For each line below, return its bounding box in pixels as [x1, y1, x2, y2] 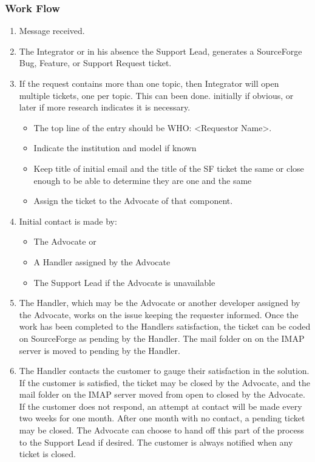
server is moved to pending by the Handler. [19, 344, 180, 356]
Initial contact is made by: [19, 214, 117, 227]
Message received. [19, 24, 85, 37]
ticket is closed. [19, 447, 76, 460]
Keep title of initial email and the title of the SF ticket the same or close [33, 161, 304, 174]
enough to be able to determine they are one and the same [33, 174, 252, 186]
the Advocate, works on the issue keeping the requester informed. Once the [19, 308, 299, 321]
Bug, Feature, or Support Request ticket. [19, 56, 172, 69]
